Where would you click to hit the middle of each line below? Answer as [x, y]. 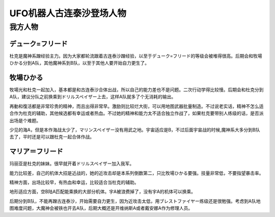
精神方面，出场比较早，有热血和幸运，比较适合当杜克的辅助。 [74, 182]
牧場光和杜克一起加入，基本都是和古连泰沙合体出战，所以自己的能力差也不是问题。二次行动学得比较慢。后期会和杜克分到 [136, 90]
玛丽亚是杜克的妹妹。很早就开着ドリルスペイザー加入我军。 [72, 164]
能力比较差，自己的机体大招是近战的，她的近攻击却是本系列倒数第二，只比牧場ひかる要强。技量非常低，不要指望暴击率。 [136, 173]
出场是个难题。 [25, 120]
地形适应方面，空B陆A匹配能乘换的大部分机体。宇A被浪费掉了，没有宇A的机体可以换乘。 [103, 192]
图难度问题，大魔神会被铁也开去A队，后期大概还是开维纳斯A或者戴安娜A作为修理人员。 [101, 208]
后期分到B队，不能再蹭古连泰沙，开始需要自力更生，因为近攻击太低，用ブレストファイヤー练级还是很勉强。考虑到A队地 [135, 201]
